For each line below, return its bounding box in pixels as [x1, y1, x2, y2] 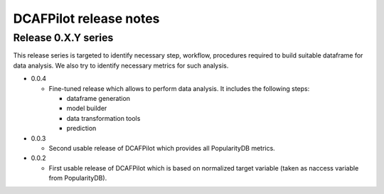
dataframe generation [66, 94, 131, 102]
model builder [66, 104, 107, 113]
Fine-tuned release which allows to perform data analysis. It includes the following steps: [48, 84, 310, 92]
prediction [66, 124, 97, 133]
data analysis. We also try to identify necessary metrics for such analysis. [13, 61, 229, 70]
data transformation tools [66, 114, 141, 122]
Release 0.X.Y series [13, 31, 114, 44]
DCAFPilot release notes [13, 11, 160, 26]
